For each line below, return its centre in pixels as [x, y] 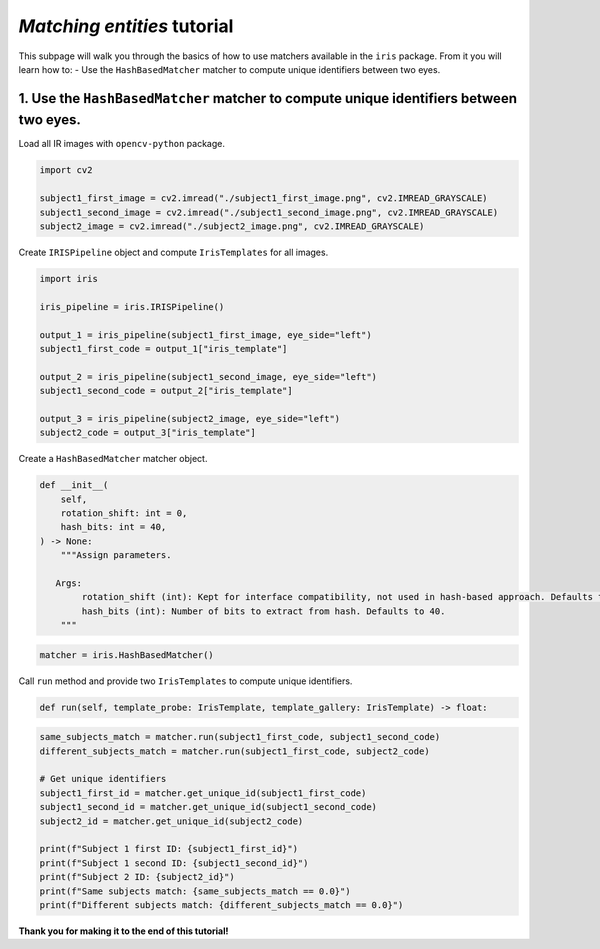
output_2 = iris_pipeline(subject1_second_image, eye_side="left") [208, 376]
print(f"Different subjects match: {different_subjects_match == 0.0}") [221, 904]
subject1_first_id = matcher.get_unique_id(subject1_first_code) [203, 793]
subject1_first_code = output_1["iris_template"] [163, 348]
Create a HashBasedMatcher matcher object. [113, 459]
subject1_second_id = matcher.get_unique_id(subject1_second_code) [208, 807]
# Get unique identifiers [103, 779]
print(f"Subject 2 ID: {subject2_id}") [137, 877]
